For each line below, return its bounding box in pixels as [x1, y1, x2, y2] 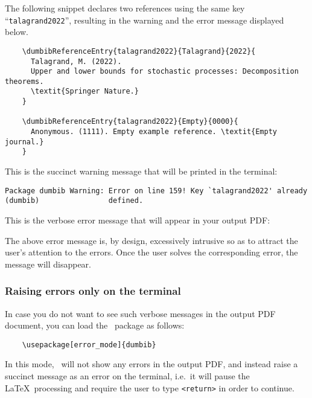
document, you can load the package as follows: [5, 319, 185, 332]
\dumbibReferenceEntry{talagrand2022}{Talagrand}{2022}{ [22, 47, 256, 56]
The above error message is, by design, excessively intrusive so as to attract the [5, 234, 298, 246]
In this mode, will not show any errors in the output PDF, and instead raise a [5, 358, 298, 370]
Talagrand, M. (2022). [30, 57, 122, 66]
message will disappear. [5, 257, 91, 270]
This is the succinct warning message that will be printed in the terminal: [5, 165, 278, 178]
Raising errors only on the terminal [5, 283, 181, 298]
